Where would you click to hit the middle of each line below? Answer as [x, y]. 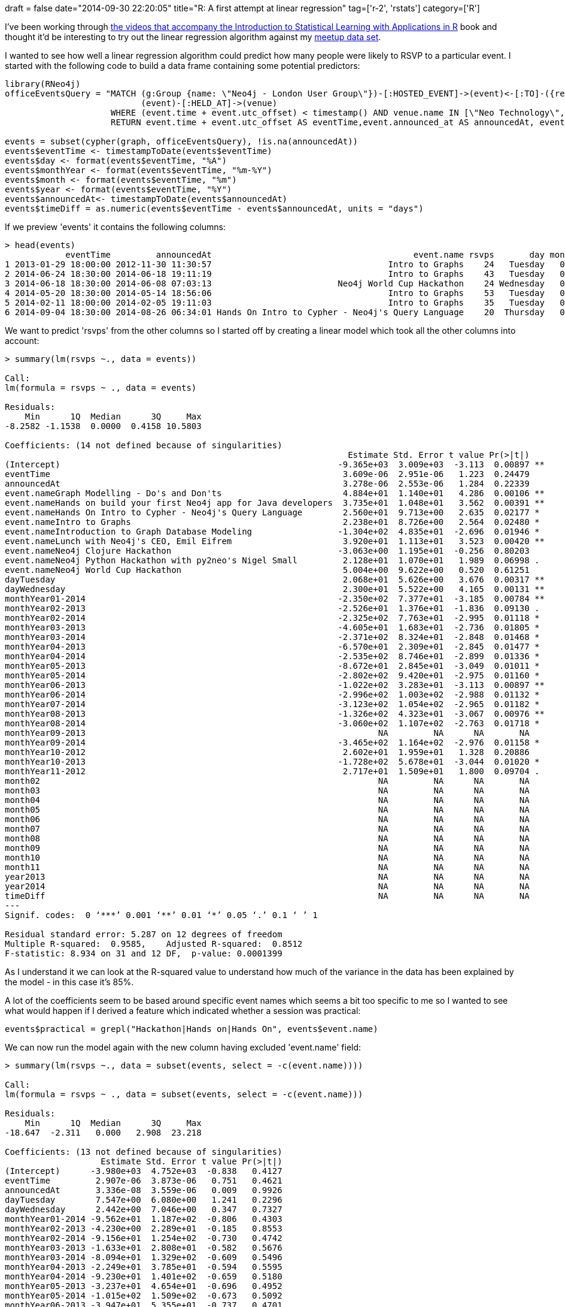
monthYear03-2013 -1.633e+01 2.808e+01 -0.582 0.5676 [144, 1248]
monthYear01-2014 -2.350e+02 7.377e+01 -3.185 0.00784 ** [275, 599]
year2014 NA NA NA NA [267, 886]
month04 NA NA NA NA [267, 800]
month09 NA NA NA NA [267, 848]
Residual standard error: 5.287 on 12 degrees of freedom [144, 934]
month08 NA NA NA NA [267, 838]
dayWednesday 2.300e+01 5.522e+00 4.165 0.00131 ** [275, 589]
